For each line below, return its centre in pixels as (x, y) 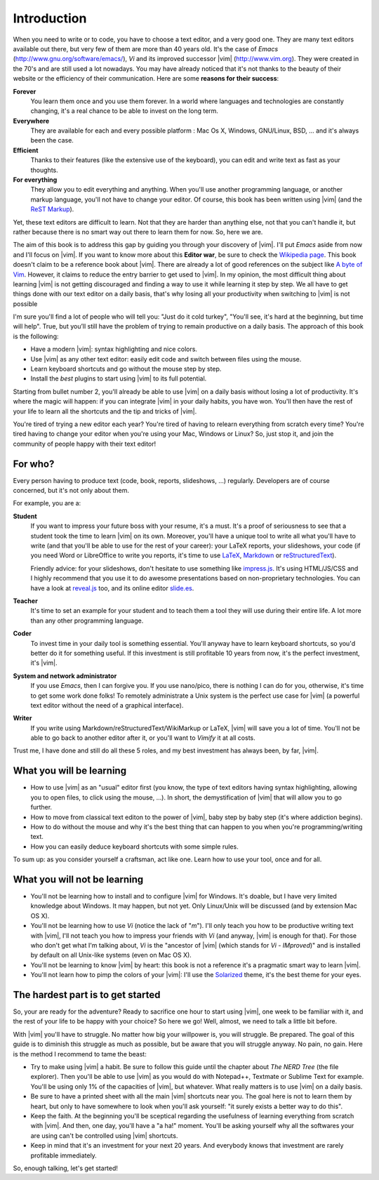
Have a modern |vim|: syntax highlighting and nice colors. (114, 349)
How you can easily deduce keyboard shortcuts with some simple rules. (134, 847)
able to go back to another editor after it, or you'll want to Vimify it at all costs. (143, 738)
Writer (22, 718)
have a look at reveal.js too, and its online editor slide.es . (112, 588)
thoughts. (45, 170)
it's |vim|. (44, 663)
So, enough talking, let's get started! (66, 1168)
